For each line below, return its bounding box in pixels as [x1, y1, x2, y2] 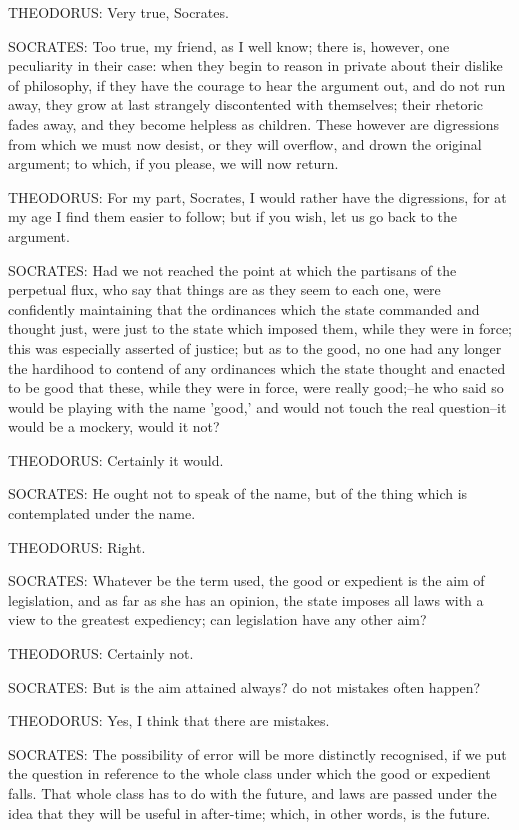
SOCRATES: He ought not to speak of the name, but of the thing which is [8, 483, 468, 504]
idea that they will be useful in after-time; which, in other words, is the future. [8, 802, 491, 823]
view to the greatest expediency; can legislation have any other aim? [8, 609, 427, 630]
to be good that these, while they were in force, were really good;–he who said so [8, 377, 504, 398]
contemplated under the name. [8, 503, 196, 524]
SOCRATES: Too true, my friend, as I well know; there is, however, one [8, 35, 450, 56]
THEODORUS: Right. [8, 536, 146, 557]
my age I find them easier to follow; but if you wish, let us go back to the [8, 206, 458, 227]
